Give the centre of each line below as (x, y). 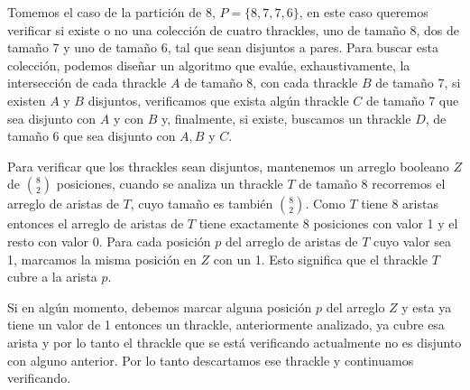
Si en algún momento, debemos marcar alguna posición (160, 306)
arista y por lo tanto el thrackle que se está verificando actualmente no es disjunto (235, 342)
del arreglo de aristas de (292, 241)
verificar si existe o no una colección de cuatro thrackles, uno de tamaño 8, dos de (233, 29)
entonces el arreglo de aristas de (96, 223)
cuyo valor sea (413, 241)
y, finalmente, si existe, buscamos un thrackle (286, 118)
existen (27, 100)
